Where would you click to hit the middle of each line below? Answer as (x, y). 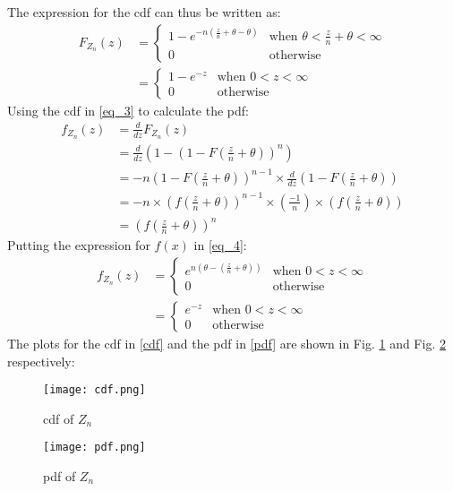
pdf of (60, 476)
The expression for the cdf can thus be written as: (144, 12)
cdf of (59, 418)
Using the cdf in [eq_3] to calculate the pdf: (128, 110)
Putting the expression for (79, 245)
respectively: (41, 361)
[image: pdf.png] (94, 448)
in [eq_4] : (220, 245)
